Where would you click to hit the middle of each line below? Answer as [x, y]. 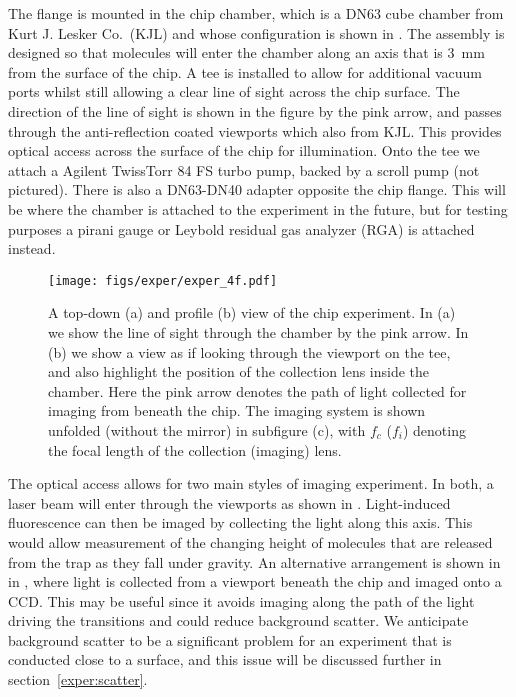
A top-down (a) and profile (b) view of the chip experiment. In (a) [252, 312]
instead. [32, 248]
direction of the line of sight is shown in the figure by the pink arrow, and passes [255, 110]
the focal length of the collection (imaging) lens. [195, 449]
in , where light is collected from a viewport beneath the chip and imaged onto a [255, 581]
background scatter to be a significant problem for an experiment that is [230, 639]
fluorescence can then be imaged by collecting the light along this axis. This [240, 522]
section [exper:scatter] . [78, 679]
